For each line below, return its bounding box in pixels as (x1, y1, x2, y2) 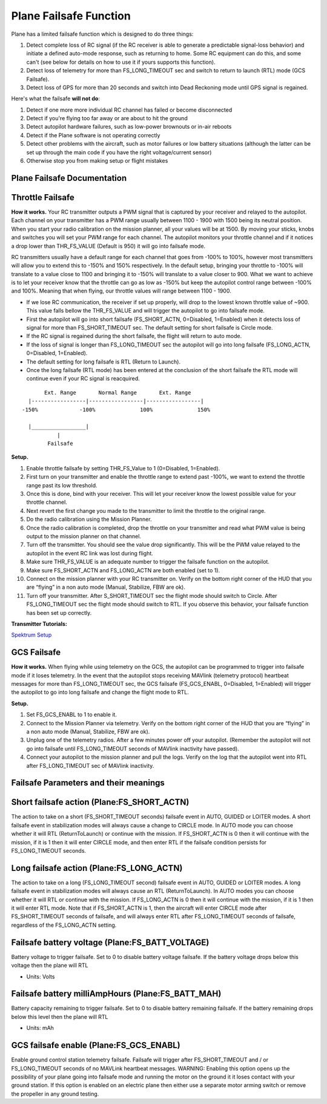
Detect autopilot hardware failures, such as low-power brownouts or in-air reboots (26, 123, 232, 130)
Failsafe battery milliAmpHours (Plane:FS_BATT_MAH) (11, 989, 222, 999)
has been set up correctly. (26, 609, 92, 616)
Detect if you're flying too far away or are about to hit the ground (26, 115, 188, 122)
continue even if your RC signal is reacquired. (26, 375, 140, 382)
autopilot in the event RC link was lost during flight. (26, 549, 154, 557)
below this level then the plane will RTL (11, 1013, 108, 1020)
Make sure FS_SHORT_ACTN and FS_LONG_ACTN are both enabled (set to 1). (26, 566, 220, 574)
